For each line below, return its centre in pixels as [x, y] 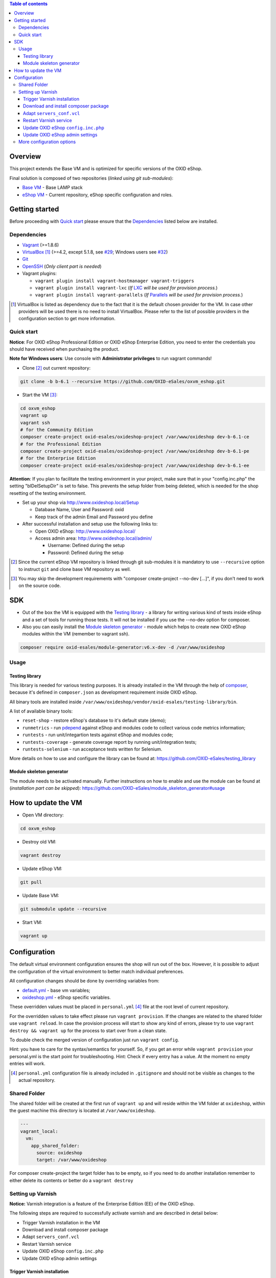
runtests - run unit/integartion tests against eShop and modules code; [98, 735]
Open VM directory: [43, 815]
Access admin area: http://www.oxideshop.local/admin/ [94, 538]
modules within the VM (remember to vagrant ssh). [76, 634]
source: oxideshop [60, 1153]
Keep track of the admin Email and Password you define [94, 517]
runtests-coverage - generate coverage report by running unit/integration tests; [109, 742]
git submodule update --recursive [63, 909]
